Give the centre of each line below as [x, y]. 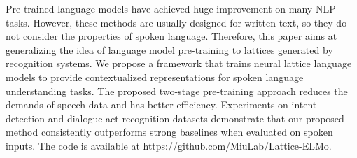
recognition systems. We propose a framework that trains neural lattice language [179, 63]
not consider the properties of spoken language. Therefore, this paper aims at [171, 36]
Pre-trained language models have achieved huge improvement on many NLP [171, 8]
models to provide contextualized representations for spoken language [155, 77]
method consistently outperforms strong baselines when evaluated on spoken [169, 132]
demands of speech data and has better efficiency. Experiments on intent [161, 105]
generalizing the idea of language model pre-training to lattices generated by [169, 49]
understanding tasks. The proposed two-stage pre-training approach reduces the [177, 91]
